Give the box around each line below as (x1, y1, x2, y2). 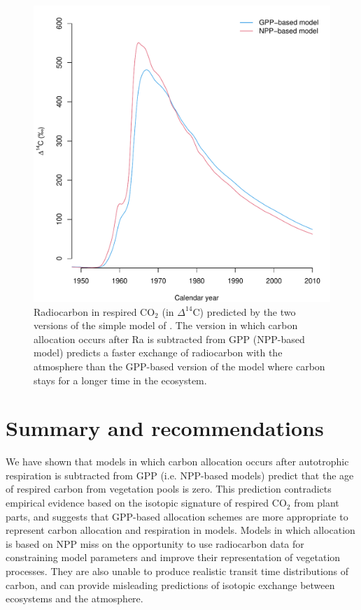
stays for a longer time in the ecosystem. (34, 372, 207, 387)
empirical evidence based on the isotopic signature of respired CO (6, 495, 287, 510)
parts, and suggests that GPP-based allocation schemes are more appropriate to (6, 509, 348, 523)
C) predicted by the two (192, 304, 296, 319)
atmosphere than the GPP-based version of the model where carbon (34, 358, 325, 373)
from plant (294, 495, 339, 510)
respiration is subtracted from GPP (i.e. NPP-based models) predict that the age (6, 467, 354, 482)
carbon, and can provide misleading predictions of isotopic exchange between (6, 577, 335, 592)
